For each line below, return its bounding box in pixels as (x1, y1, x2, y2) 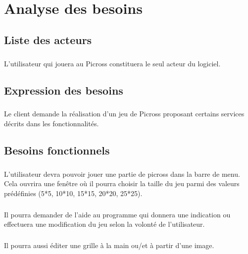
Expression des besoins (4, 82, 123, 98)
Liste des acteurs (4, 32, 92, 47)
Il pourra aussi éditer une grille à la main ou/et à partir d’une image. (4, 240, 214, 251)
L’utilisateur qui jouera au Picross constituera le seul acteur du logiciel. (4, 58, 221, 68)
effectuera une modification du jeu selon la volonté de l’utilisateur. (4, 219, 205, 229)
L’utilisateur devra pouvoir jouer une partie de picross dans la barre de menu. (4, 168, 240, 179)
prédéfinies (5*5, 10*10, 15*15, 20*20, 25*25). (4, 188, 143, 198)
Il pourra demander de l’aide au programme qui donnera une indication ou (4, 209, 231, 219)
